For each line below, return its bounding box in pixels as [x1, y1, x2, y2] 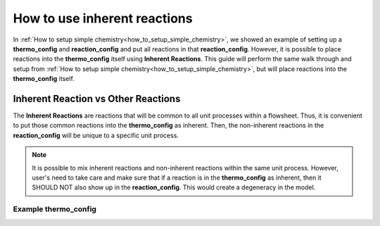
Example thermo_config [13, 204, 96, 214]
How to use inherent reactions [13, 11, 193, 26]
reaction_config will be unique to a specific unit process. [13, 131, 179, 139]
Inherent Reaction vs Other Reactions [13, 92, 181, 105]
